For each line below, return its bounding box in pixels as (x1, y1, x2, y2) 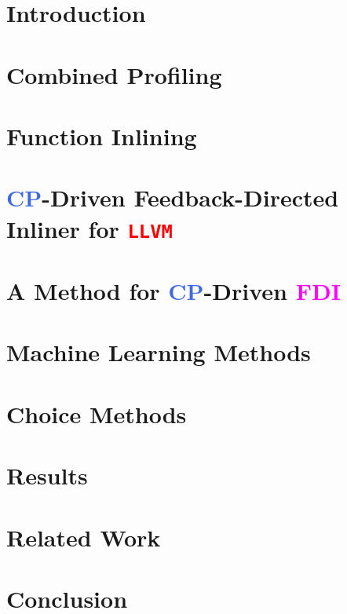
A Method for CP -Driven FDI (6, 275, 341, 306)
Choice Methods (6, 397, 187, 429)
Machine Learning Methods (6, 336, 311, 368)
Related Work (6, 521, 161, 553)
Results (6, 459, 88, 492)
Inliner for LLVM (6, 212, 173, 244)
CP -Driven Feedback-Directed (6, 181, 339, 214)
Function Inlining (6, 119, 197, 152)
